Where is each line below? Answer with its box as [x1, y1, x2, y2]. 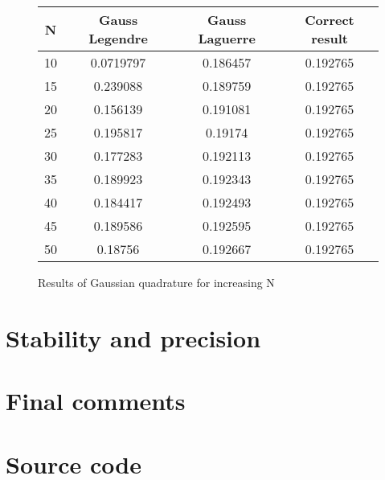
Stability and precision [6, 321, 261, 354]
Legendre [88, 29, 148, 47]
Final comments [6, 384, 186, 417]
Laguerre [198, 29, 256, 47]
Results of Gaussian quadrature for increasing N [38, 274, 275, 290]
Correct [305, 10, 354, 29]
